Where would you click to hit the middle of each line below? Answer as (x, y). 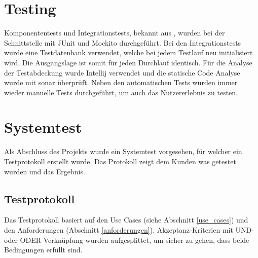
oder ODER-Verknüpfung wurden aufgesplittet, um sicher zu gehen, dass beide (127, 239)
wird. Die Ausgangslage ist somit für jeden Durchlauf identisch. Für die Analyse (128, 62)
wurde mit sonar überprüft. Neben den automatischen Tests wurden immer (121, 82)
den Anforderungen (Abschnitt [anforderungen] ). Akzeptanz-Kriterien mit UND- (129, 229)
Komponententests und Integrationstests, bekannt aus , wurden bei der (115, 33)
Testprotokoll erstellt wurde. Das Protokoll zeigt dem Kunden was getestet (120, 161)
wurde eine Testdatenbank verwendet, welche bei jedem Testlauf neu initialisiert (128, 52)
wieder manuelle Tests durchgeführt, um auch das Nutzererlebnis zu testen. (121, 92)
